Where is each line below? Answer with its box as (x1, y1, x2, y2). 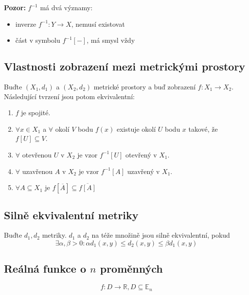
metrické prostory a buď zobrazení (93, 81, 196, 91)
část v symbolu (15, 35, 60, 45)
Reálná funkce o (4, 261, 87, 276)
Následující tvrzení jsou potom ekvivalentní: (4, 91, 135, 101)
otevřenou (22, 149, 52, 159)
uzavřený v (127, 166, 160, 176)
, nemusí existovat (71, 18, 125, 29)
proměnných (100, 261, 163, 276)
